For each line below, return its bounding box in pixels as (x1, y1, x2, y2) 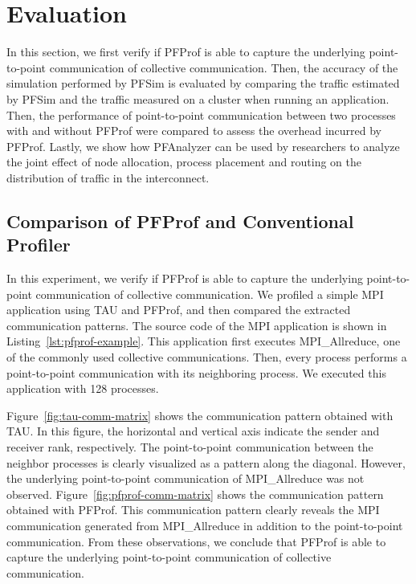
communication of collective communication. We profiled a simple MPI (35, 285, 384, 302)
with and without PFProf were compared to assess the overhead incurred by (6, 122, 382, 139)
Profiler (6, 232, 71, 257)
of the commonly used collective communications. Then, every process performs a (6, 349, 407, 366)
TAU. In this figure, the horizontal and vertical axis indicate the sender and (6, 423, 380, 439)
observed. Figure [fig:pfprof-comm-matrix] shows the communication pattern (6, 485, 384, 502)
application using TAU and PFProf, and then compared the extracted (6, 301, 351, 318)
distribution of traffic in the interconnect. (6, 169, 210, 186)
